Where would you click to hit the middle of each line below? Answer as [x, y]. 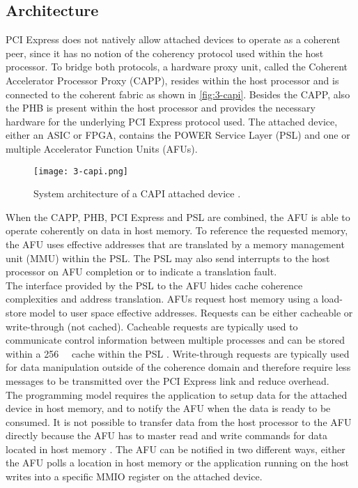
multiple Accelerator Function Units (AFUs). [102, 148]
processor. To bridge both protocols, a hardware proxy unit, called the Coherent [177, 67]
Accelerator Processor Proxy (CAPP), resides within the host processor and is [172, 80]
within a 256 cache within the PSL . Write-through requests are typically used [178, 353]
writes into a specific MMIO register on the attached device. [134, 476]
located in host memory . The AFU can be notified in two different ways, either [176, 449]
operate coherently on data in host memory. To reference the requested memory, [177, 230]
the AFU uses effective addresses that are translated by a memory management [175, 244]
